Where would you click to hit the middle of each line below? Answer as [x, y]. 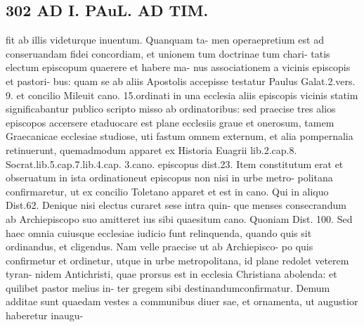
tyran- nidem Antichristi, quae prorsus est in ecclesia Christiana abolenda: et [171, 274]
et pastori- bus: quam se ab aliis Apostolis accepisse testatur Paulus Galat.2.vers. [181, 81]
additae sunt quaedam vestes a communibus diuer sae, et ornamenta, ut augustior [182, 301]
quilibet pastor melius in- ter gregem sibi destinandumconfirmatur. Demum [168, 287]
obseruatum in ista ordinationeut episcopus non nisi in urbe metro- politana [169, 178]
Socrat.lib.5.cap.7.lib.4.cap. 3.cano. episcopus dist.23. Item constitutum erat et [175, 163]
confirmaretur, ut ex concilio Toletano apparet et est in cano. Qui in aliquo [167, 191]
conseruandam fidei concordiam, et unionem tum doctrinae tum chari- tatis [168, 53]
